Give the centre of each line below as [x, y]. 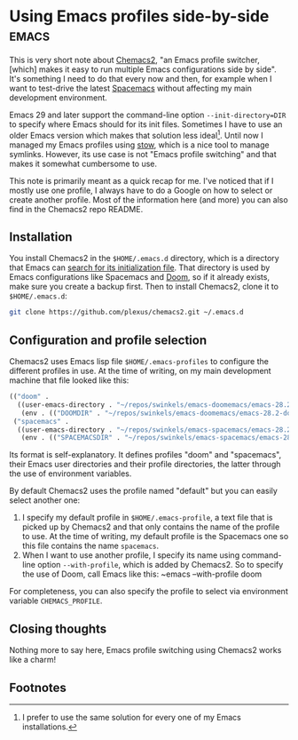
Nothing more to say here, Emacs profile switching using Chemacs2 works [145, 650]
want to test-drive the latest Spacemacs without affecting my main [131, 88]
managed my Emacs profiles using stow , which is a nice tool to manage [139, 145]
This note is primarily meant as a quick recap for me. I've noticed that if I [141, 180]
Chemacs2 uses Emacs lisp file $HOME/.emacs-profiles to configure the [139, 362]
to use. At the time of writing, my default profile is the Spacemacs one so [155, 537]
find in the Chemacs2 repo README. [76, 209]
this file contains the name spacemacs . [90, 546]
